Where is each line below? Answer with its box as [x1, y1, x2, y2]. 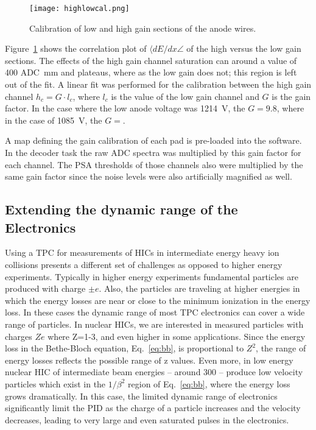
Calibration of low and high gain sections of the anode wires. [29, 21, 256, 34]
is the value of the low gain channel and [111, 90, 259, 102]
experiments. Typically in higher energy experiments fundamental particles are [5, 270, 298, 283]
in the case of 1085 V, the [5, 113, 102, 126]
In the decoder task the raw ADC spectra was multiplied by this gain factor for [5, 146, 301, 158]
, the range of [256, 342, 306, 354]
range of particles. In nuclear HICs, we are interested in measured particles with [5, 317, 304, 330]
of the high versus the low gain [186, 42, 301, 55]
